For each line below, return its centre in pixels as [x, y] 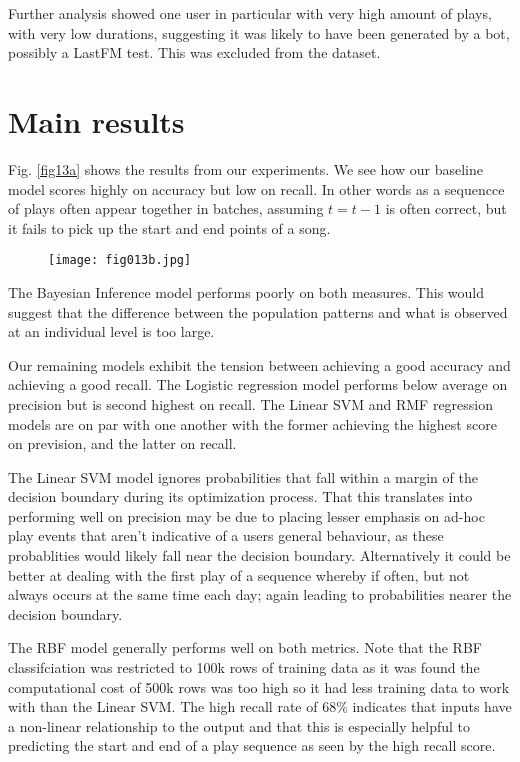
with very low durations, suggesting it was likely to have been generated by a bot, [259, 32]
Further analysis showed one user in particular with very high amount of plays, [250, 13]
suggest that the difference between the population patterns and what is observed [258, 311]
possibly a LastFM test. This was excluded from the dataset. [194, 52]
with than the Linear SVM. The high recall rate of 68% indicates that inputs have [260, 706]
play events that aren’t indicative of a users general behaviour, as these [226, 535]
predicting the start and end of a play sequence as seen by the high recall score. [252, 745]
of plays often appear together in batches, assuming [166, 208]
